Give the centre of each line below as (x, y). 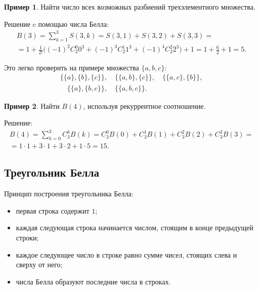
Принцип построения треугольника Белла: (69, 194)
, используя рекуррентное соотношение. (144, 106)
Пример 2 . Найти (32, 106)
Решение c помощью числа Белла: (56, 24)
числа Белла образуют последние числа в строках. (93, 281)
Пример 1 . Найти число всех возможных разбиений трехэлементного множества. (130, 7)
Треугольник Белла (52, 172)
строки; (27, 238)
